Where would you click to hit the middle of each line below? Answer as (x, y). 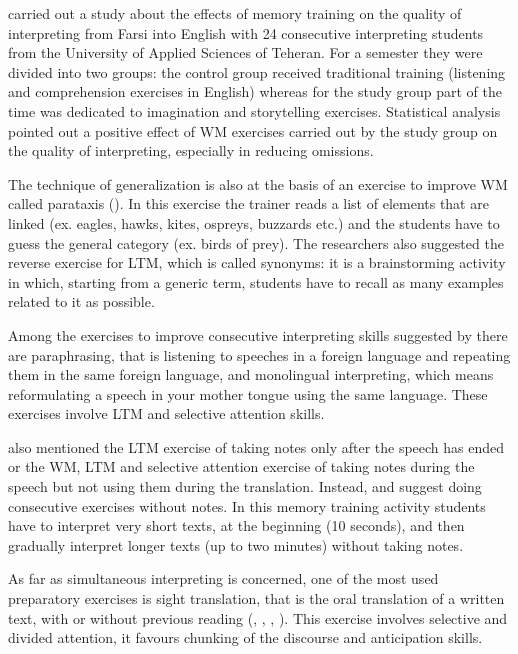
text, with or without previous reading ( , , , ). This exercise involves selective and (258, 617)
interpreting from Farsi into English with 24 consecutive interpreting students (246, 32)
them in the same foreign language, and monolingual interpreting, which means (251, 374)
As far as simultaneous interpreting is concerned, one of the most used (223, 578)
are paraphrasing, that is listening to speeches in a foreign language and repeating (259, 354)
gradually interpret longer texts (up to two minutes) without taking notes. (236, 544)
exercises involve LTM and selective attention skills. (166, 413)
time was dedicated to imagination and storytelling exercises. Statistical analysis (254, 110)
